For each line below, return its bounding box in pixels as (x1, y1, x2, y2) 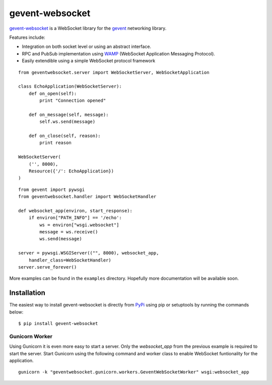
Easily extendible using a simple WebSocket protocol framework (22, 58, 156, 64)
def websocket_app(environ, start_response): (18, 208, 133, 214)
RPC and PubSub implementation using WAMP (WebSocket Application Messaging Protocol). (22, 50, 215, 56)
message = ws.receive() (39, 229, 98, 235)
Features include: (9, 34, 45, 40)
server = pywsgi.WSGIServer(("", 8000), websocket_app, (18, 250, 159, 256)
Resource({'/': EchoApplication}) (28, 168, 114, 174)
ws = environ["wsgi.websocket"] (39, 222, 119, 228)
